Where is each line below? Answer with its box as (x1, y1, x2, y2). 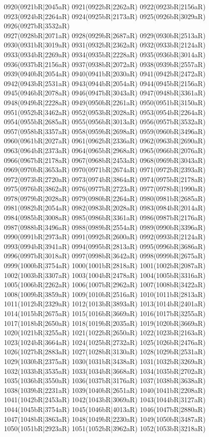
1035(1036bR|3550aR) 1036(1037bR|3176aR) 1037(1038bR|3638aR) (4, 375, 206, 386)
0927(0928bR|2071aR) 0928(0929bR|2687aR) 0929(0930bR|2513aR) (4, 30, 206, 40)
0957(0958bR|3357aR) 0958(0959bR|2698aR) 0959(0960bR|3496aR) (4, 126, 206, 136)
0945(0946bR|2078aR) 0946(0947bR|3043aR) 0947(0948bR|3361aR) (4, 88, 206, 98)
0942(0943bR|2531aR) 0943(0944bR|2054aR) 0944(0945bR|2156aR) (4, 78, 206, 88)
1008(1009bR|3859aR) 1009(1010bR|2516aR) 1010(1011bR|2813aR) (4, 289, 206, 299)
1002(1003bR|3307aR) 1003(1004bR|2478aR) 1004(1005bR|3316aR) (4, 270, 206, 280)
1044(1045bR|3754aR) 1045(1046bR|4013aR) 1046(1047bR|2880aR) (4, 404, 206, 414)
